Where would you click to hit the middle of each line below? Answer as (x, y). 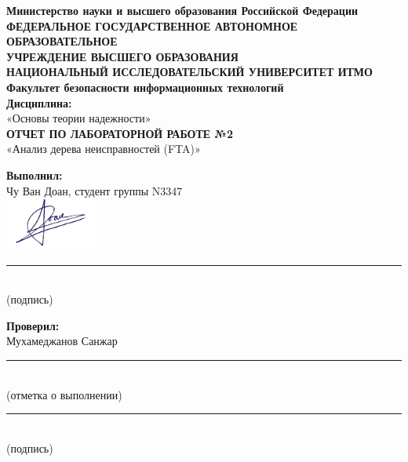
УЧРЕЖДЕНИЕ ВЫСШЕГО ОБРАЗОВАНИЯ (122, 56)
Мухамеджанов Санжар (62, 341)
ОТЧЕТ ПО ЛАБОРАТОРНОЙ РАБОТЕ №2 (120, 133)
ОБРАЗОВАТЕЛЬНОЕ (62, 41)
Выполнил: (35, 175)
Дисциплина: (39, 102)
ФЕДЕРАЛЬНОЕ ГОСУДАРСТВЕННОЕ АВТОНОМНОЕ (152, 25)
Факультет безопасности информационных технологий (145, 87)
